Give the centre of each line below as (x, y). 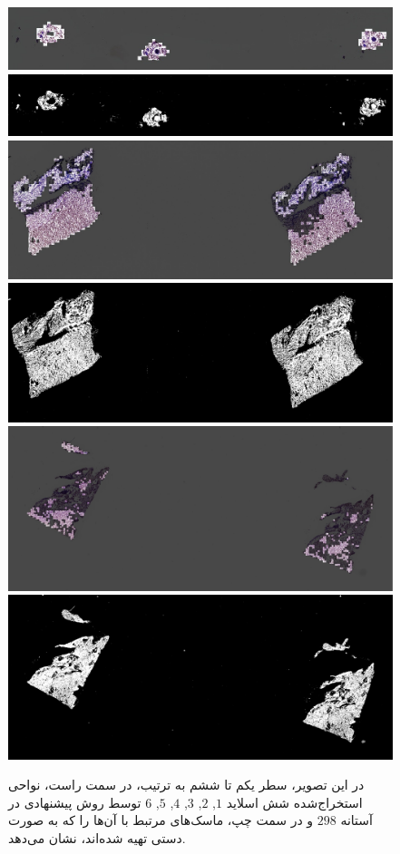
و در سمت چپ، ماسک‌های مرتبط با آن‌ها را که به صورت (161, 820)
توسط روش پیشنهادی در (75, 802)
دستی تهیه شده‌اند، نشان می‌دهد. (97, 838)
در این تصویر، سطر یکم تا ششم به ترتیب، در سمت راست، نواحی (186, 785)
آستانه (356, 820)
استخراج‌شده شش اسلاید (294, 802)
